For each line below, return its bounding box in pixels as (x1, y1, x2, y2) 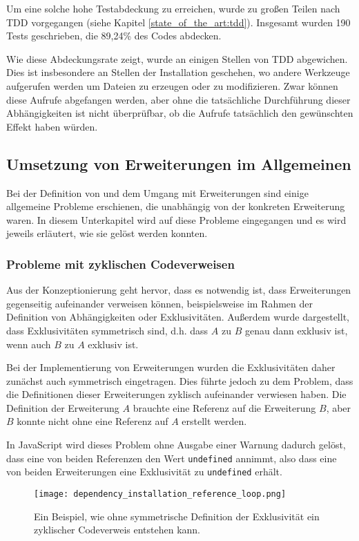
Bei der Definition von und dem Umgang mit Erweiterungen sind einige (6, 185, 309, 200)
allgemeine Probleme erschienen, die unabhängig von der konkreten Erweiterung (6, 199, 345, 213)
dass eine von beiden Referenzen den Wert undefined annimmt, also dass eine (6, 450, 337, 465)
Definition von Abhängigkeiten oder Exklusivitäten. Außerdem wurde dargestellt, (6, 310, 349, 324)
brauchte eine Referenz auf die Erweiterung (133, 400, 316, 415)
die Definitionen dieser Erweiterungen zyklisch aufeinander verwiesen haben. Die (6, 387, 347, 401)
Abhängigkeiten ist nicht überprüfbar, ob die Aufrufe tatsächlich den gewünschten (6, 106, 353, 120)
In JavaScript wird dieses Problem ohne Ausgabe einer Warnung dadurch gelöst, (6, 437, 346, 452)
